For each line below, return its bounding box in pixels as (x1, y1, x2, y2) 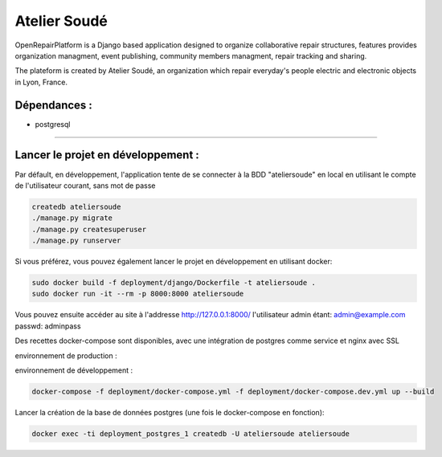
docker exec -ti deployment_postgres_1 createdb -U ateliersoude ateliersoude (31, 429, 350, 438)
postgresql (35, 119, 71, 129)
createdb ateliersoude (31, 202, 121, 211)
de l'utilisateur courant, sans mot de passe (14, 181, 156, 190)
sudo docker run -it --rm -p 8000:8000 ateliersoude (31, 289, 244, 299)
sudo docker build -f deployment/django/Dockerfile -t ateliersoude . (31, 278, 317, 288)
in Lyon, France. (14, 77, 68, 87)
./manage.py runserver (31, 236, 121, 245)
